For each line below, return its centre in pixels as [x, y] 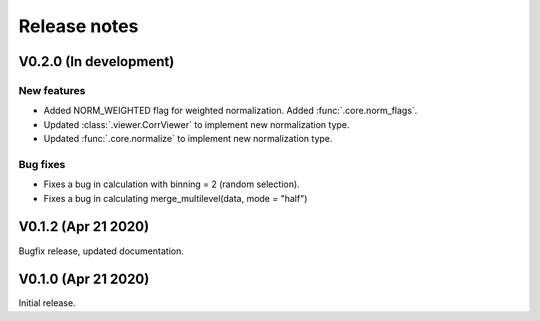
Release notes [78, 26]
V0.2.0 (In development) [96, 61]
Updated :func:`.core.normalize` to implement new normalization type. [188, 139]
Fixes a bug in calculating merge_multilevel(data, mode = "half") [175, 198]
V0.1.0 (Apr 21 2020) [84, 279]
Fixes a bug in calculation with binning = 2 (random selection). [171, 184]
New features [52, 90]
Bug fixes [42, 164]
